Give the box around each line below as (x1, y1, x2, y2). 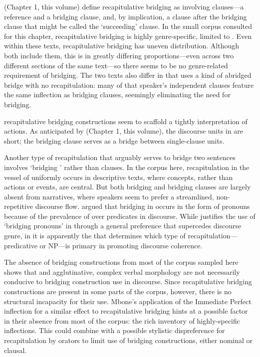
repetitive (4, 201, 33, 211)
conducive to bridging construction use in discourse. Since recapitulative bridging (4, 276, 252, 287)
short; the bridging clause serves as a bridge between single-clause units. (4, 135, 225, 146)
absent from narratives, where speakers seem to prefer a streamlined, (4, 191, 214, 201)
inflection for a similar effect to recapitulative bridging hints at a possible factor (4, 306, 248, 316)
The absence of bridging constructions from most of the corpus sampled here (4, 257, 239, 267)
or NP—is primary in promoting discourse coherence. (39, 240, 203, 250)
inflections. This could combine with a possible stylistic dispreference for (4, 325, 225, 336)
